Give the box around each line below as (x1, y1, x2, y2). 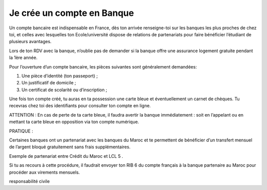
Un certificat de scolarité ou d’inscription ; (21, 87, 107, 93)
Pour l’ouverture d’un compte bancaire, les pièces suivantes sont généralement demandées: (9, 63, 197, 69)
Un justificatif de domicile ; (21, 80, 76, 86)
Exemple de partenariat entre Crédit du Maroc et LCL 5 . (9, 153, 124, 159)
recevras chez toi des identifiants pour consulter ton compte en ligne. (9, 103, 151, 109)
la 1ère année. (9, 55, 38, 61)
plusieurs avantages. (9, 39, 52, 45)
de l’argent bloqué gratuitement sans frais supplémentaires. (9, 144, 131, 150)
